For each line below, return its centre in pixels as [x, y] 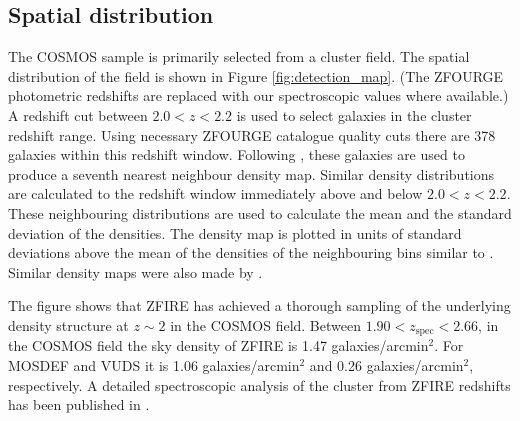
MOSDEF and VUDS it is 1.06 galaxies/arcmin [154, 364]
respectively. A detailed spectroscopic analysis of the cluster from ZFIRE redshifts [259, 384]
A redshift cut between [78, 114]
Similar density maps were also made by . [135, 271]
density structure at [68, 324]
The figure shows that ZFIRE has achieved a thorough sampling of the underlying [259, 305]
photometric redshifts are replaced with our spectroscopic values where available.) [258, 95]
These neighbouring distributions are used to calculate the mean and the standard [260, 212]
